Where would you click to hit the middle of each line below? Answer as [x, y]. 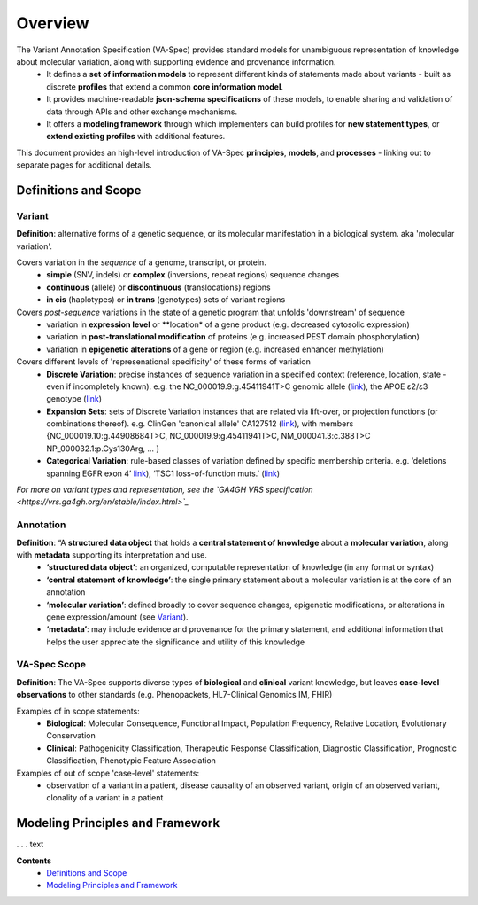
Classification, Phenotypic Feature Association [131, 761]
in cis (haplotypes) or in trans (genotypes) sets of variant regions [166, 300]
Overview [53, 23]
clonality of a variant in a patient [105, 798]
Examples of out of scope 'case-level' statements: [108, 773]
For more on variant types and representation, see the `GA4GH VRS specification [165, 490]
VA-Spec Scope [51, 665]
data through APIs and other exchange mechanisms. [142, 112]
